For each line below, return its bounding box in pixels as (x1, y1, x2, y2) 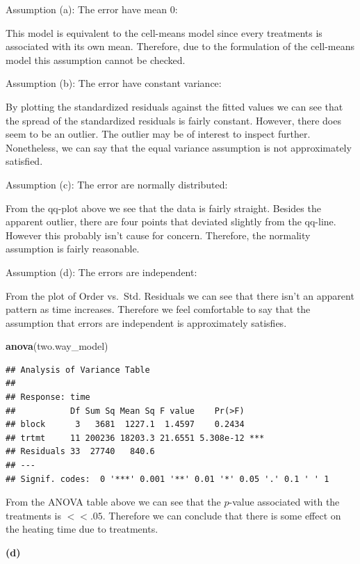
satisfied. (6, 154, 43, 168)
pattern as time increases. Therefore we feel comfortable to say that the (6, 302, 311, 316)
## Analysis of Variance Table (6, 364, 150, 375)
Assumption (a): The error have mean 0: (6, 2, 178, 16)
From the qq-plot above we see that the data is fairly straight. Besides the (6, 200, 321, 215)
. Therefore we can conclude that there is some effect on (102, 508, 341, 522)
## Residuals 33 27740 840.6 (6, 446, 155, 457)
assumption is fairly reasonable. (6, 241, 140, 256)
